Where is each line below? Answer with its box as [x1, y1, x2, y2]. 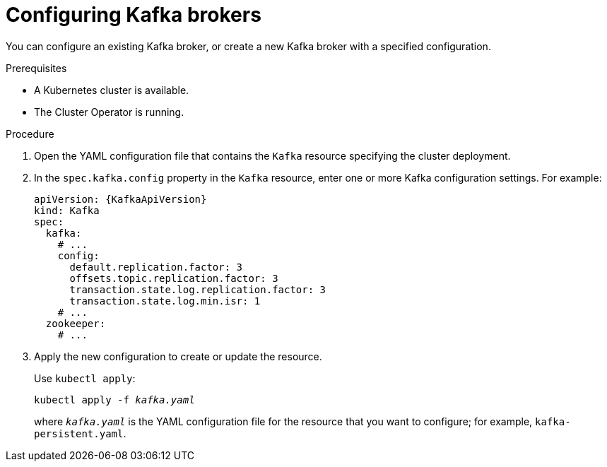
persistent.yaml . [34, 427, 126, 439]
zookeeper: [45, 317, 106, 329]
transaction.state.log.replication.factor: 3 [69, 283, 326, 295]
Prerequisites [6, 61, 67, 74]
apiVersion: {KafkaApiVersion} [34, 193, 207, 205]
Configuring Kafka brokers [6, 3, 261, 27]
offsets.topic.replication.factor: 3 [69, 272, 278, 284]
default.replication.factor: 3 [69, 261, 243, 273]
